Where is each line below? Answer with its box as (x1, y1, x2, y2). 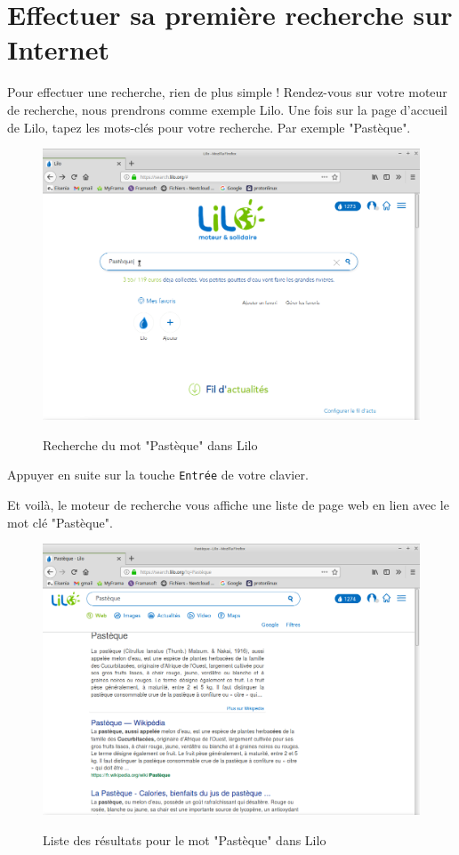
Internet (7, 31, 109, 68)
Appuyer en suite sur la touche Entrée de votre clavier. (7, 465, 309, 484)
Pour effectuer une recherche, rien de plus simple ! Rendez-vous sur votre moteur (7, 83, 447, 101)
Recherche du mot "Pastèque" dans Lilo (43, 435, 258, 454)
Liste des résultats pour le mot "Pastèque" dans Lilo (43, 831, 326, 850)
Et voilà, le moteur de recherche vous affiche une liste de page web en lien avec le (7, 496, 449, 514)
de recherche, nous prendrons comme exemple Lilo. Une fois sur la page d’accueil (7, 100, 447, 118)
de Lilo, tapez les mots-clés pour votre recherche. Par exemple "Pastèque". (7, 117, 411, 136)
